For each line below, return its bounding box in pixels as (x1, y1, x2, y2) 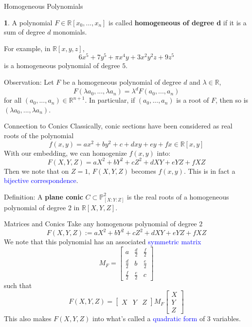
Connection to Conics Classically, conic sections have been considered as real (4, 121, 233, 131)
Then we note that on (4, 165, 69, 176)
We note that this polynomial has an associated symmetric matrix (4, 236, 201, 247)
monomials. (53, 27, 87, 37)
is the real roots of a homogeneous (127, 191, 229, 201)
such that (4, 280, 32, 291)
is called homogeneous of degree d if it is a (108, 17, 247, 27)
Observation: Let (4, 77, 54, 87)
